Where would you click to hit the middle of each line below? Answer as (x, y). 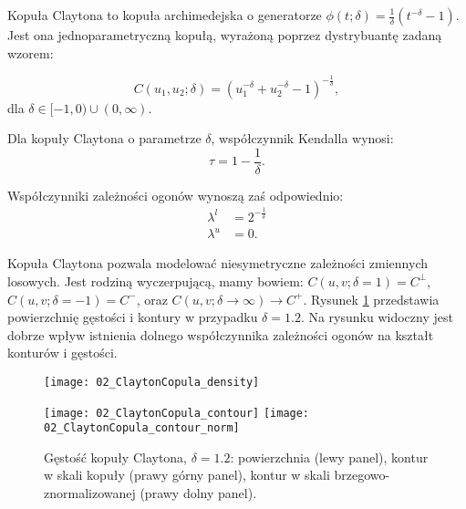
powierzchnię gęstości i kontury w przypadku (133, 317)
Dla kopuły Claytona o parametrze (104, 138)
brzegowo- (362, 475)
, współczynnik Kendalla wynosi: (302, 138)
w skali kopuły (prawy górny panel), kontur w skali (187, 475)
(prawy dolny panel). (198, 493)
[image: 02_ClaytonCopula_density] (152, 382)
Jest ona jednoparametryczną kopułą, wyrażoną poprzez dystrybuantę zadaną (225, 35)
